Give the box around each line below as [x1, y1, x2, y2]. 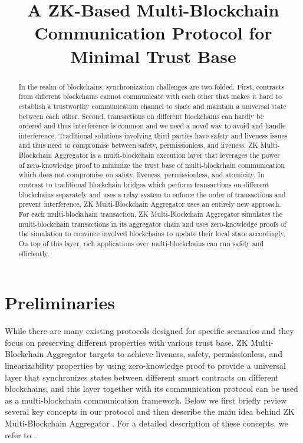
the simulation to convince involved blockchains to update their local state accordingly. [18, 229, 286, 239]
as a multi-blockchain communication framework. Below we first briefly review [5, 394, 287, 406]
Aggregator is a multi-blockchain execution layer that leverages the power [54, 150, 280, 160]
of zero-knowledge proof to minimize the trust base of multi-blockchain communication [18, 160, 285, 170]
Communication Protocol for [34, 21, 272, 45]
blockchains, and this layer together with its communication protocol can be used [5, 382, 298, 395]
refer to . [5, 428, 37, 441]
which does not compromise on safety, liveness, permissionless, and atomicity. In [18, 170, 265, 180]
